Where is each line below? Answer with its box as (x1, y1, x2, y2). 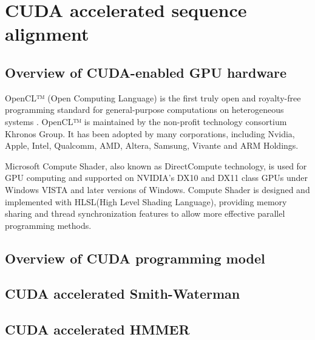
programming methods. (5, 219, 92, 231)
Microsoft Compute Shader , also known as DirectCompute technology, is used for (5, 159, 307, 172)
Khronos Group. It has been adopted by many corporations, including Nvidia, (5, 127, 295, 140)
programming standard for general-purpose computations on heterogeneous (5, 103, 284, 116)
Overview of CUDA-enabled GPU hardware (5, 63, 286, 81)
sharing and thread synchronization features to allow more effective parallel (5, 207, 285, 220)
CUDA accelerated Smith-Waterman (5, 284, 240, 303)
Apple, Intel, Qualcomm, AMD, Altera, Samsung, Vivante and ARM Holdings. (5, 139, 299, 152)
